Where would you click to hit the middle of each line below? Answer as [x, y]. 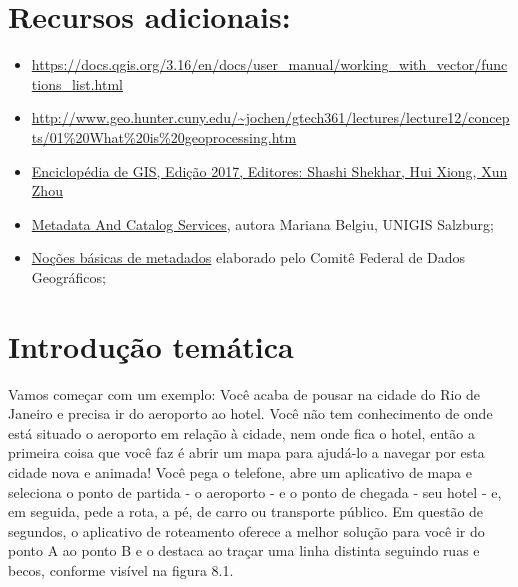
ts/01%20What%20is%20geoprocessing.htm [164, 136]
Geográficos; [68, 276]
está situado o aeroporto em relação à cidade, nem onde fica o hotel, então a [241, 432]
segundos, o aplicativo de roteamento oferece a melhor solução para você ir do [246, 530]
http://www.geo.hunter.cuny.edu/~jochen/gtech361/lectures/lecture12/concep [270, 117]
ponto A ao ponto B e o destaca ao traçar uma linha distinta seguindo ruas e [244, 550]
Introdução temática [151, 345]
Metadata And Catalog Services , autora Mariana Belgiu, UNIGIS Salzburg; [262, 223]
